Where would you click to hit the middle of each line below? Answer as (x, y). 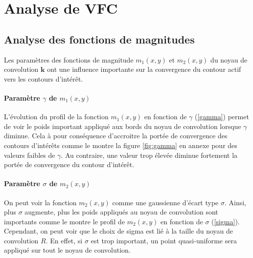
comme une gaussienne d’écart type (165, 202)
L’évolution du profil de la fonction (56, 117)
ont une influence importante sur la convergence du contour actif (144, 69)
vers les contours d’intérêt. (44, 78)
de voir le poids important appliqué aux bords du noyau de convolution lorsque (123, 126)
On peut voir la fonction (40, 202)
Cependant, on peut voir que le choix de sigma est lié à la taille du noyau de (119, 231)
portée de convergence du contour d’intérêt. (69, 164)
